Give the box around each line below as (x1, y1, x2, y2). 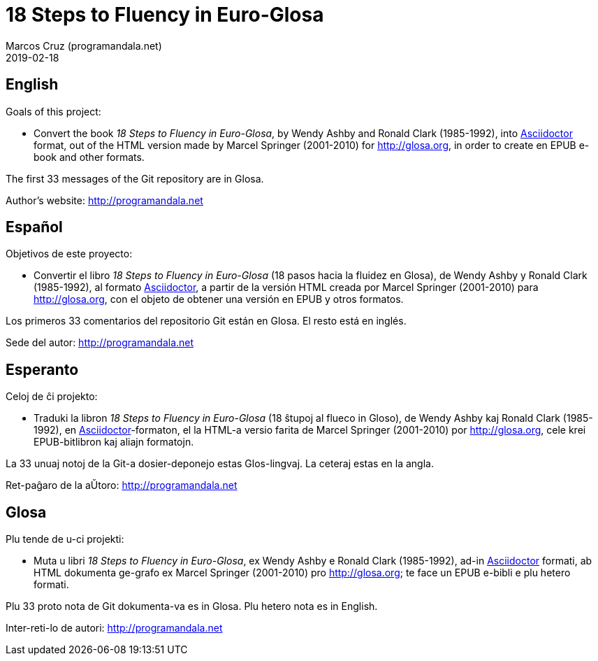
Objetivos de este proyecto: (6, 248, 133, 260)
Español (6, 218, 63, 236)
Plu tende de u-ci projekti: (6, 533, 124, 546)
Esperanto (6, 360, 79, 378)
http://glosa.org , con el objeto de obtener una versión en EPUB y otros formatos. (34, 293, 404, 306)
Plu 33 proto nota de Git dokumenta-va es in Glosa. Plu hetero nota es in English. (6, 600, 378, 613)
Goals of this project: (6, 105, 101, 118)
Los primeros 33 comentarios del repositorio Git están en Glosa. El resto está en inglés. (6, 315, 407, 327)
